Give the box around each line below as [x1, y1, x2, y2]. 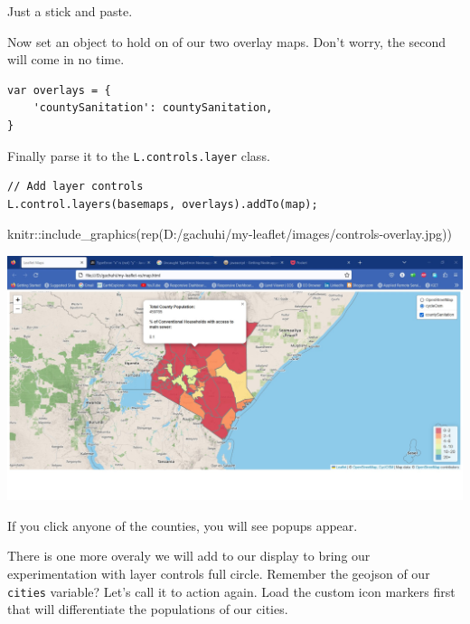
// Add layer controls [7, 180, 144, 194]
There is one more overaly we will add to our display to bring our [7, 546, 371, 565]
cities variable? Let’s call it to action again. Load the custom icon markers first [7, 581, 456, 600]
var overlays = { [7, 83, 111, 97]
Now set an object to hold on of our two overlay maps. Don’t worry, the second [7, 32, 446, 51]
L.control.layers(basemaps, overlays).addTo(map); [7, 197, 318, 211]
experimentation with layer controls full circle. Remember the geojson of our [7, 563, 430, 582]
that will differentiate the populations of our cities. [7, 600, 288, 619]
